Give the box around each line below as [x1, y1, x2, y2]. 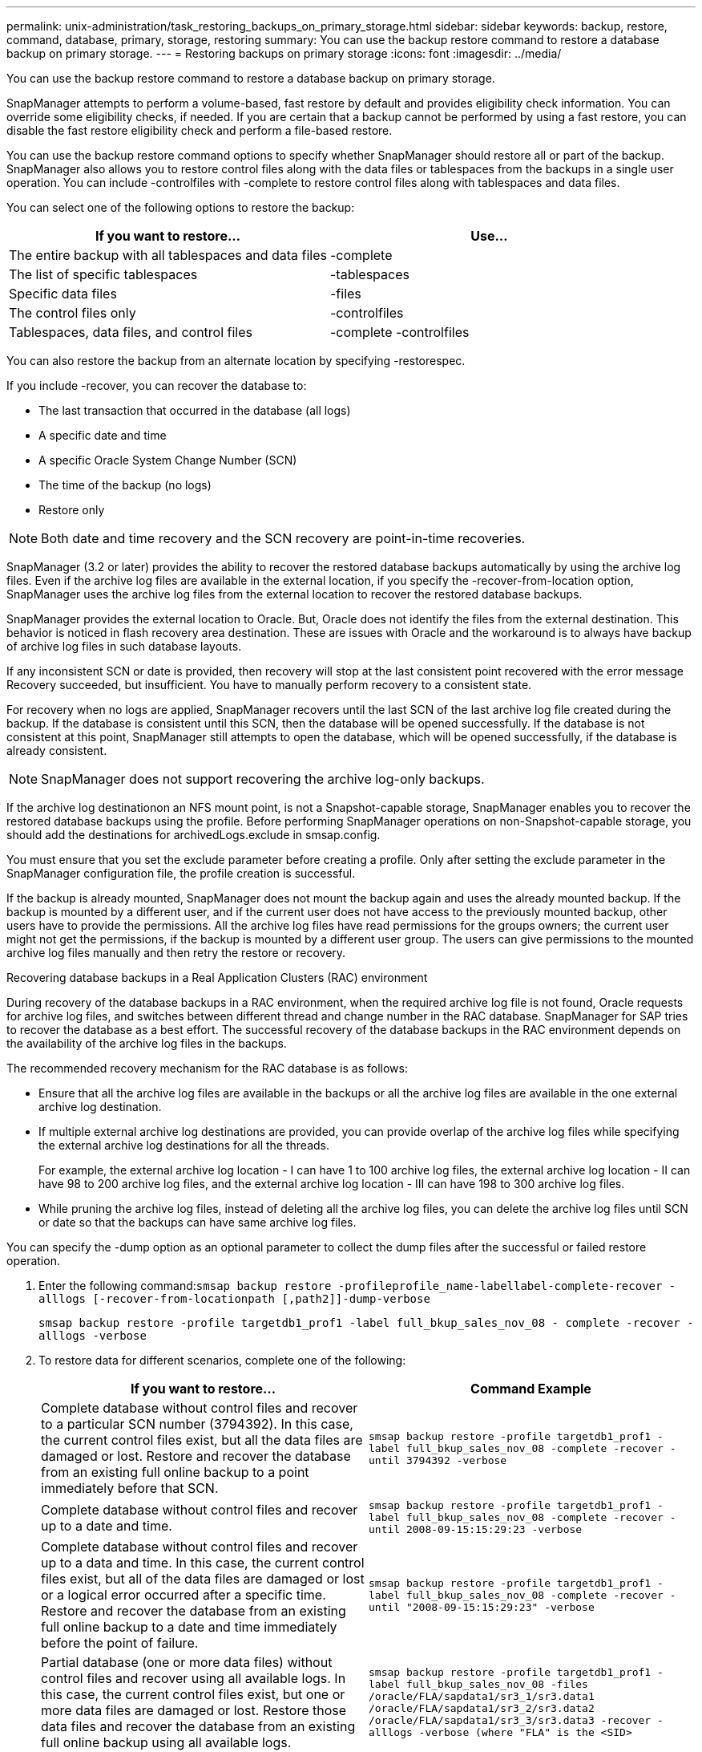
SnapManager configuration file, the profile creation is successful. [6, 866, 356, 880]
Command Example [470, 1381, 591, 1397]
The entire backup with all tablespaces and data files [9, 247, 327, 263]
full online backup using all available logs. [41, 1734, 292, 1750]
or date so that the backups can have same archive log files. [38, 1215, 357, 1229]
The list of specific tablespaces [9, 266, 198, 282]
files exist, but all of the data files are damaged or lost [41, 1571, 365, 1587]
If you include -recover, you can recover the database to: [6, 379, 307, 392]
